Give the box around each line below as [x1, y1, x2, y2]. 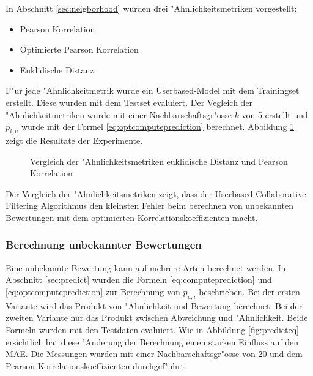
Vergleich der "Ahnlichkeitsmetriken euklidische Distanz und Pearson [30, 154, 288, 167]
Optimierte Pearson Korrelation [20, 43, 139, 56]
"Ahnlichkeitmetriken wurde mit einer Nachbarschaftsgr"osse [6, 108, 232, 121]
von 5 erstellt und [241, 108, 308, 121]
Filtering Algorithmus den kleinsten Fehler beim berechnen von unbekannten [6, 199, 293, 212]
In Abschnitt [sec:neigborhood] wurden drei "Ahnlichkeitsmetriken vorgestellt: [6, 2, 297, 14]
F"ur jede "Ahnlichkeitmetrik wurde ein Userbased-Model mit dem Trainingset [6, 84, 300, 97]
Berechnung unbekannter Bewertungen [6, 237, 202, 252]
